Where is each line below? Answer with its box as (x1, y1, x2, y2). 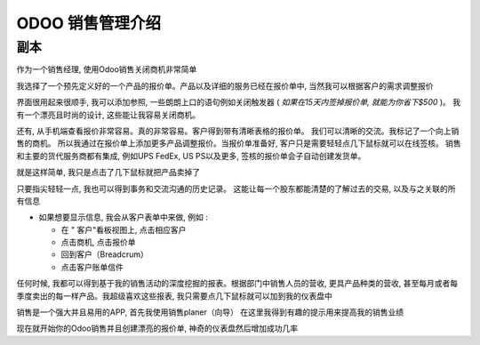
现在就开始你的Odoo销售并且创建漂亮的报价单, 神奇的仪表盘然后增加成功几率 (16, 323, 299, 333)
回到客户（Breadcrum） (60, 249, 148, 260)
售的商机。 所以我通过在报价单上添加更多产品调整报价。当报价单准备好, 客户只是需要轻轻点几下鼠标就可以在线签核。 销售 (16, 138, 461, 148)
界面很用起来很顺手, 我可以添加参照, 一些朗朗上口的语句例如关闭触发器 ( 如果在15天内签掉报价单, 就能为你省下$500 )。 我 (16, 97, 461, 108)
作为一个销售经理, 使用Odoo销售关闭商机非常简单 (16, 64, 197, 75)
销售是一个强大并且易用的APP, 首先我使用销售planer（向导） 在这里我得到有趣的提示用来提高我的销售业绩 (16, 307, 404, 317)
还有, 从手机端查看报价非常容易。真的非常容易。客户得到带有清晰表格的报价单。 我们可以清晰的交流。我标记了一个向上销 (16, 125, 460, 136)
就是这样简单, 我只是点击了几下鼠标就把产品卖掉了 (16, 167, 200, 178)
